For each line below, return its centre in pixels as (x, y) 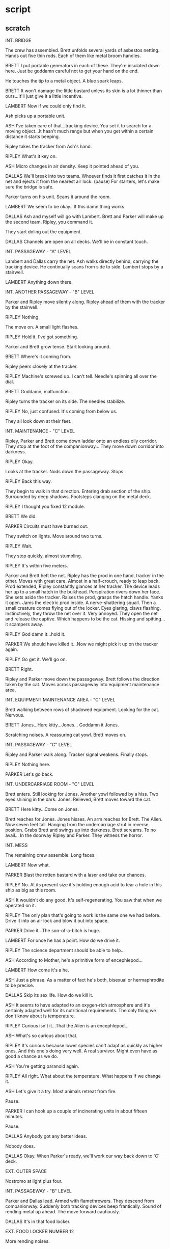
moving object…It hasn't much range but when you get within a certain (79, 131)
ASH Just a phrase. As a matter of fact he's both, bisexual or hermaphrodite (85, 980)
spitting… (155, 619)
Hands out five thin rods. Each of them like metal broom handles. (73, 56)
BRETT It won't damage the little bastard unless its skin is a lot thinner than (83, 91)
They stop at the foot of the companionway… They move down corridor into (84, 446)
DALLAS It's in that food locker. (38, 1221)
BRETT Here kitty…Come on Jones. (42, 809)
